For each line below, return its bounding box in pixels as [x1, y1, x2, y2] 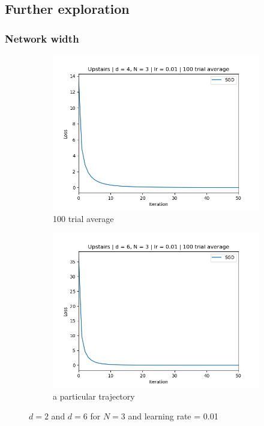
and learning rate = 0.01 [128, 410, 218, 422]
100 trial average [53, 212, 114, 224]
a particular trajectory [53, 389, 135, 402]
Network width [5, 31, 79, 46]
